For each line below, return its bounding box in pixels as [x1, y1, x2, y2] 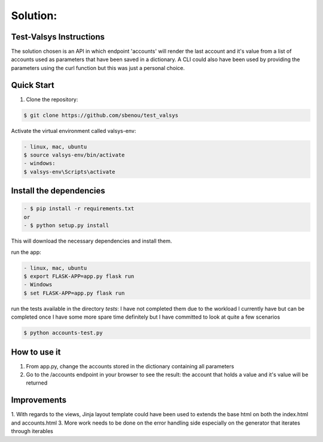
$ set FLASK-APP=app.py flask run [23, 289, 125, 296]
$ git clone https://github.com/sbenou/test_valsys [23, 111, 179, 119]
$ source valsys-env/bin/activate [23, 152, 125, 159]
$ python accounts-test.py [23, 329, 103, 337]
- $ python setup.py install [23, 222, 109, 229]
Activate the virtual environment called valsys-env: [11, 127, 136, 134]
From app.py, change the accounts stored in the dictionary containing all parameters [26, 362, 234, 370]
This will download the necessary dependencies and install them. [11, 237, 172, 245]
